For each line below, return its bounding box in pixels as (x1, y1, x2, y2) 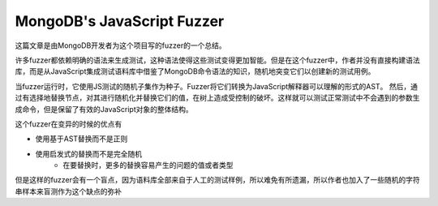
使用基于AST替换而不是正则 (35, 134, 128, 144)
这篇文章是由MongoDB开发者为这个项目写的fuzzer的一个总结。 (15, 41, 226, 50)
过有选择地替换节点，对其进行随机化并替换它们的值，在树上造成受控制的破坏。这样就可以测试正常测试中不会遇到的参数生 (15, 93, 420, 103)
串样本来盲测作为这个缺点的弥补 (15, 187, 122, 196)
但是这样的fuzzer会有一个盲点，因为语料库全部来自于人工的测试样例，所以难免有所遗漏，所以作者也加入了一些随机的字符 (15, 175, 421, 185)
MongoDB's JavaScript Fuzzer (15, 12, 225, 30)
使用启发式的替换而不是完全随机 (35, 148, 142, 158)
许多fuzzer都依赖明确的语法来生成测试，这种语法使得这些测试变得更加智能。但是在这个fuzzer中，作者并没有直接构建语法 (15, 55, 421, 65)
